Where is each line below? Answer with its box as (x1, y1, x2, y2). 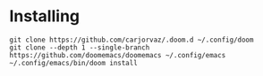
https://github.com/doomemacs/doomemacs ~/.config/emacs (9, 50, 226, 59)
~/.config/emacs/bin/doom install (9, 58, 139, 67)
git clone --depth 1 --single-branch (9, 42, 150, 52)
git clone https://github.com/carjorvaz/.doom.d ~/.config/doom (9, 35, 254, 44)
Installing (9, 6, 81, 27)
